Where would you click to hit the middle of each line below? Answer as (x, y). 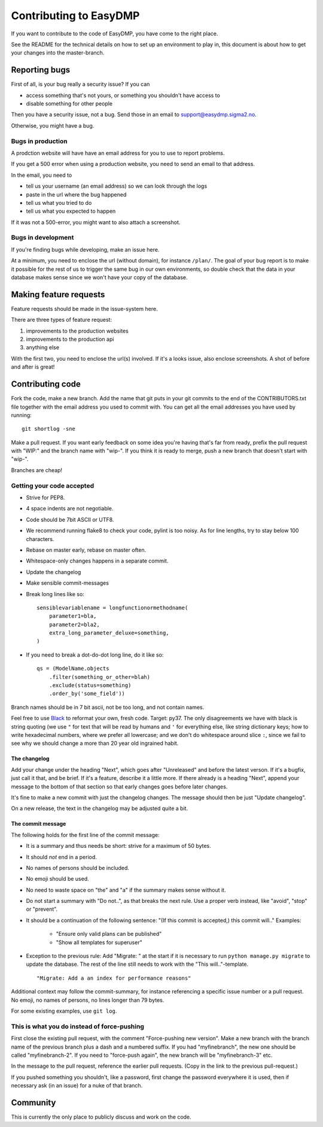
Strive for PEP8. (45, 498)
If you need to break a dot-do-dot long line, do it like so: (95, 655)
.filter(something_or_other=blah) (100, 677)
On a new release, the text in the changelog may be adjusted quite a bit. (100, 808)
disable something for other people (69, 104)
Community (33, 1102)
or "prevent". (42, 909)
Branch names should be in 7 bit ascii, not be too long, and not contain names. (108, 707)
